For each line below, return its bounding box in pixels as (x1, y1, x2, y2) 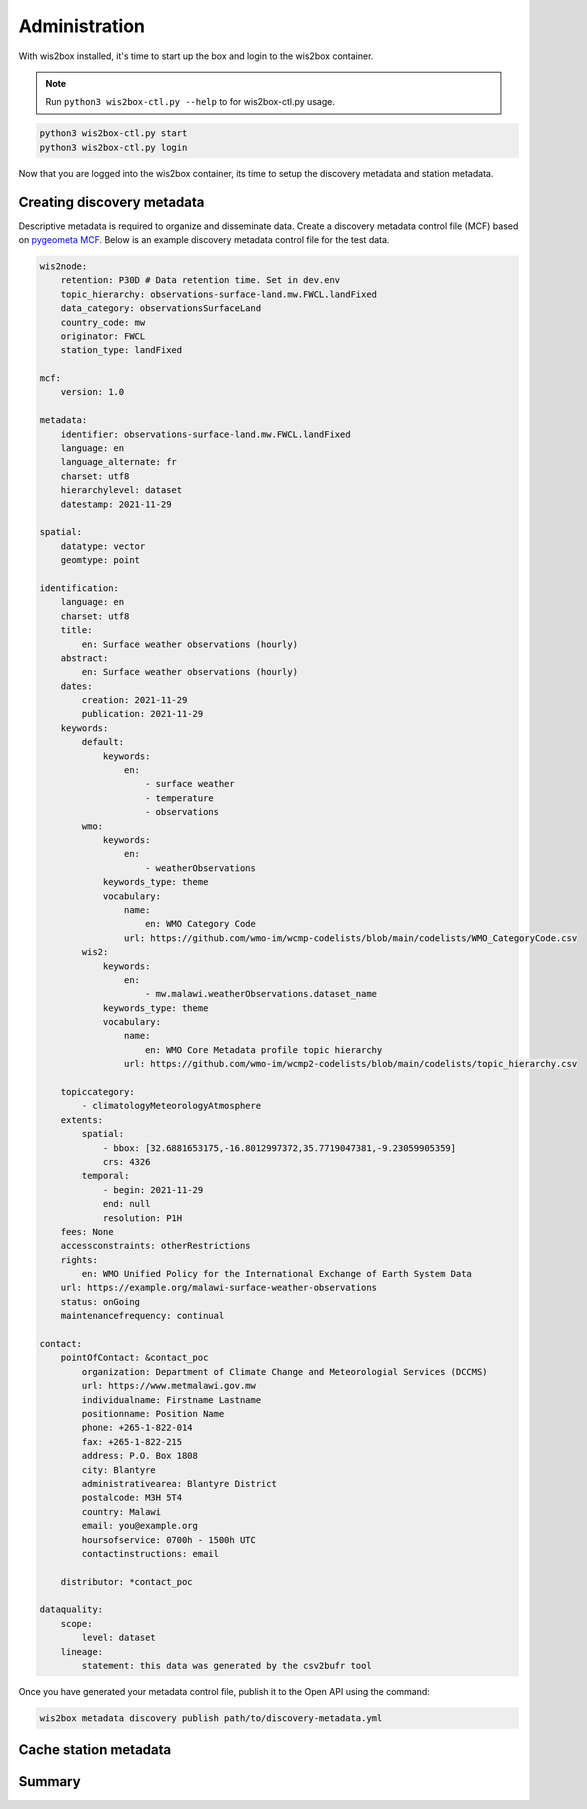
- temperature (145, 792, 214, 804)
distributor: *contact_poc (60, 1576, 194, 1587)
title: (60, 625, 93, 636)
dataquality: (39, 1604, 104, 1615)
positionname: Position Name (81, 1408, 225, 1419)
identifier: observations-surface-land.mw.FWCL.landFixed (60, 428, 351, 440)
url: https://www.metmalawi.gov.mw (81, 1380, 257, 1392)
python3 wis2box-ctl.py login (39, 141, 188, 153)
